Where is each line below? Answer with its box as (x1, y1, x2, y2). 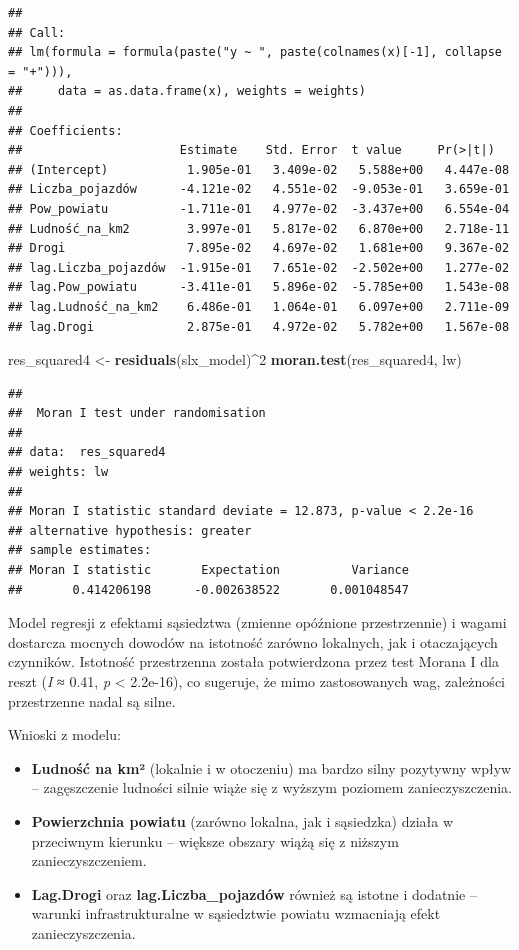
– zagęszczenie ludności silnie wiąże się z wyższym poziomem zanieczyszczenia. (31, 777, 512, 798)
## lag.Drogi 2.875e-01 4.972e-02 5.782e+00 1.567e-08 (8, 319, 510, 334)
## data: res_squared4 (8, 445, 166, 460)
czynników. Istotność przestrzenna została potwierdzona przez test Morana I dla (8, 651, 499, 672)
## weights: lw (8, 465, 109, 480)
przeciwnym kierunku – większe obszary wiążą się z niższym (31, 830, 399, 851)
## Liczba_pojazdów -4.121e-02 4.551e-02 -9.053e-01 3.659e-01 (8, 182, 510, 197)
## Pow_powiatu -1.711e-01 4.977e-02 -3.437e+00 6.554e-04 (8, 201, 510, 216)
